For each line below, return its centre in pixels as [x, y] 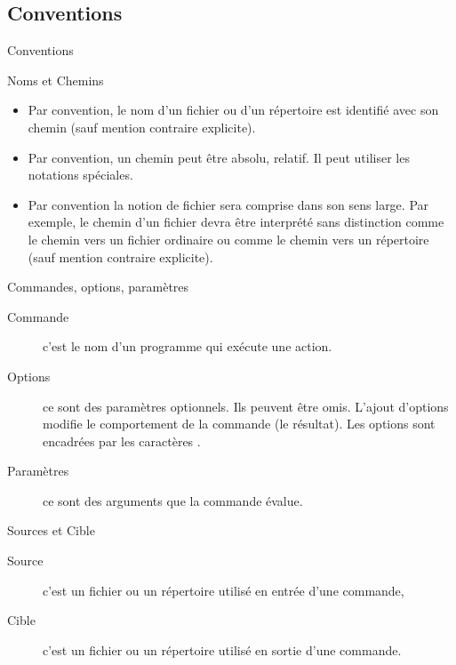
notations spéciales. [80, 175]
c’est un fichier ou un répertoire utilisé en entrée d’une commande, [224, 590]
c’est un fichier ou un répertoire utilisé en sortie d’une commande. [222, 649]
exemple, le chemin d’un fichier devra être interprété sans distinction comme [236, 222]
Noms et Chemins [56, 80]
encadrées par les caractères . [122, 441]
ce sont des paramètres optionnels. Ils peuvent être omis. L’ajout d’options [246, 406]
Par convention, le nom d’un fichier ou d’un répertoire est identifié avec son [233, 110]
